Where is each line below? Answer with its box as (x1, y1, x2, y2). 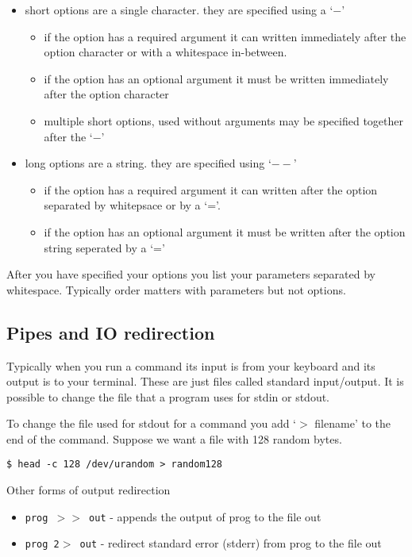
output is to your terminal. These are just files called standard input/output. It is (6, 373, 404, 390)
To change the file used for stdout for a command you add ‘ (6, 415, 297, 432)
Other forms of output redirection (6, 482, 171, 498)
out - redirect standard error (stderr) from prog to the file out (79, 535, 382, 551)
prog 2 (25, 539, 60, 551)
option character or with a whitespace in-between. (44, 44, 287, 60)
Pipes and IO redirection (6, 320, 215, 344)
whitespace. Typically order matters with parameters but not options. (6, 281, 346, 298)
